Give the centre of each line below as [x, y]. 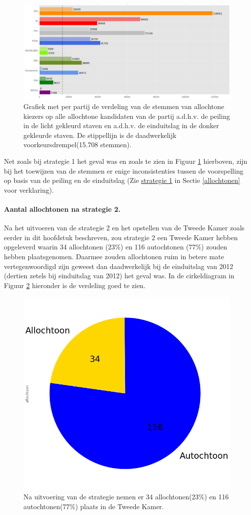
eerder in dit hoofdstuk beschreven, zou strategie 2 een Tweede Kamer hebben [121, 237]
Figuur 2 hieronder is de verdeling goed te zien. [75, 285]
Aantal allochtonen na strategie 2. [62, 209]
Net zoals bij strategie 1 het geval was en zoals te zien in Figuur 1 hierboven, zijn [126, 161]
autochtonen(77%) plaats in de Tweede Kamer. [94, 506]
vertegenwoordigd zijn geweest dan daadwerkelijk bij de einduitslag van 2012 [119, 266]
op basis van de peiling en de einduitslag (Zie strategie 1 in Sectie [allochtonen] [122, 180]
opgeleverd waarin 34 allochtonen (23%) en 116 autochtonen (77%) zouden [116, 247]
